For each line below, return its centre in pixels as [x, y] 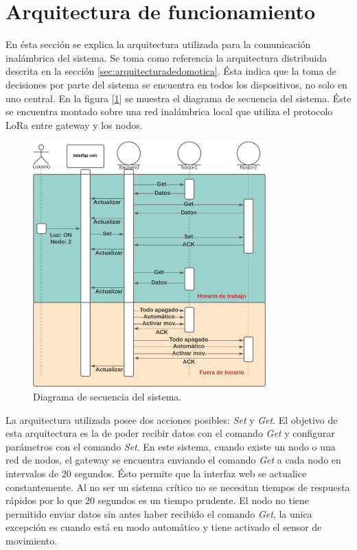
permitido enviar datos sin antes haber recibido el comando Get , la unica [159, 513]
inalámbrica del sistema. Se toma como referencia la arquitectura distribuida [166, 57]
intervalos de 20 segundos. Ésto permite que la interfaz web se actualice [156, 473]
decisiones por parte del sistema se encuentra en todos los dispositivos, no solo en [176, 84]
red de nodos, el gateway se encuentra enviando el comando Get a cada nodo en [173, 460]
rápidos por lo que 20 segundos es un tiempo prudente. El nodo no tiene [158, 500]
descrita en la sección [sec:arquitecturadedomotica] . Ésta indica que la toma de [171, 71]
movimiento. [32, 540]
